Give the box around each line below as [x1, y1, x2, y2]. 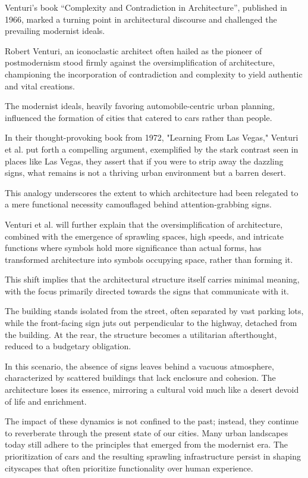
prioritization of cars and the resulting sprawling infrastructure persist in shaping [5, 450, 301, 462]
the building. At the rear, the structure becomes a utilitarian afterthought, [5, 328, 277, 340]
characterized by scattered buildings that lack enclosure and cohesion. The [5, 371, 276, 384]
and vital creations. [5, 79, 75, 92]
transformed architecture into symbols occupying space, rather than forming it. [5, 253, 293, 265]
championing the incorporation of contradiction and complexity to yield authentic [5, 67, 303, 80]
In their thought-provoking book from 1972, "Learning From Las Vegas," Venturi [5, 131, 298, 144]
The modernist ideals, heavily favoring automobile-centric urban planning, [5, 100, 275, 112]
